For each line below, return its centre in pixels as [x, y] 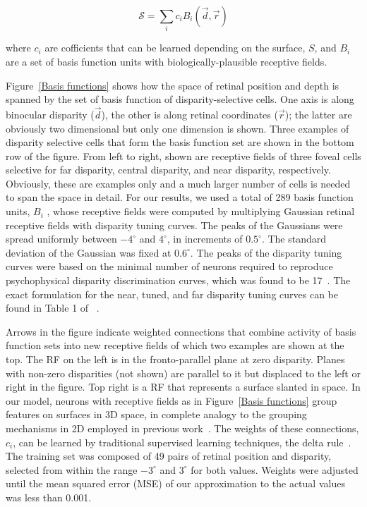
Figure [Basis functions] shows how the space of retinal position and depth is [173, 85]
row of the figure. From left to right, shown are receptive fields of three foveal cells [183, 155]
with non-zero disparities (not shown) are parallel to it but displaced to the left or [183, 373]
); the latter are [318, 114]
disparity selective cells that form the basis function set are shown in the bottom [180, 142]
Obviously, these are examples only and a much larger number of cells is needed [178, 183]
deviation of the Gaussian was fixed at [89, 252]
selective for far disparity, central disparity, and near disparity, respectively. [168, 170]
